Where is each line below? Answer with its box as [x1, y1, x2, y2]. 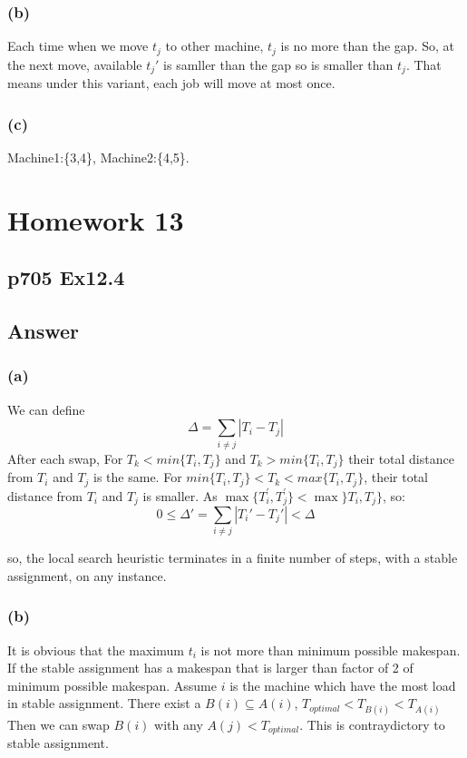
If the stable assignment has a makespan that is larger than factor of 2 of [7, 658, 413, 677]
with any [154, 714, 203, 733]
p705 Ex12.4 [7, 263, 125, 291]
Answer [7, 317, 80, 345]
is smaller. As [142, 486, 218, 505]
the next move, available [7, 54, 142, 74]
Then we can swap [7, 714, 110, 733]
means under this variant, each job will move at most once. [7, 74, 336, 93]
